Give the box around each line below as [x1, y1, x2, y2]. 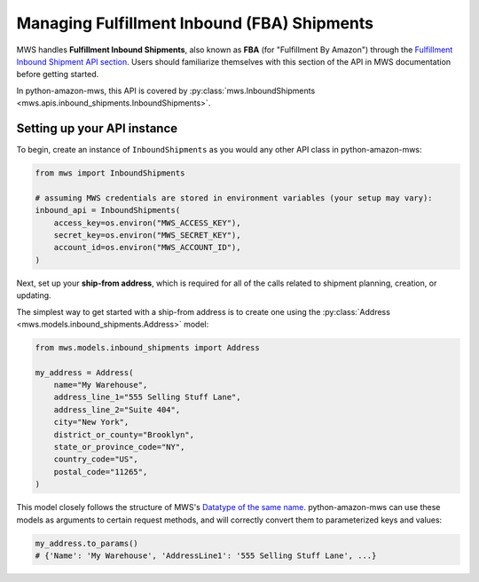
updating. [16, 290, 52, 301]
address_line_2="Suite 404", [53, 405, 181, 414]
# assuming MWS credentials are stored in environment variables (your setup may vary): [35, 193, 434, 203]
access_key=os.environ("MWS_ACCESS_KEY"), [53, 217, 241, 228]
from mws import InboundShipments [35, 169, 185, 177]
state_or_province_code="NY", [53, 442, 185, 452]
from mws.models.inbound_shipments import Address [35, 342, 261, 352]
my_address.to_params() [35, 538, 139, 548]
